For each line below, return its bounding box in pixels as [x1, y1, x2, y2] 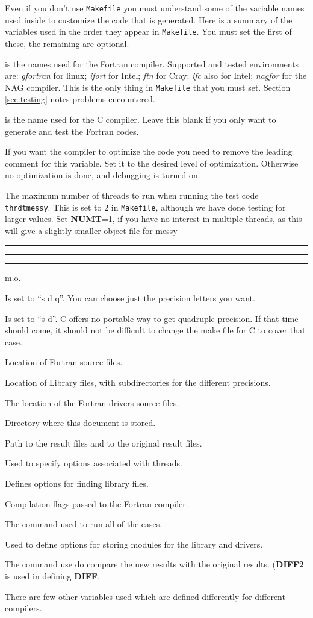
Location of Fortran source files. [5, 356, 123, 368]
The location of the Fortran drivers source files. [5, 396, 179, 409]
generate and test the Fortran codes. [5, 125, 139, 137]
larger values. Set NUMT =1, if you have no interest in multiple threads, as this [5, 212, 302, 225]
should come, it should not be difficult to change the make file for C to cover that [5, 324, 306, 336]
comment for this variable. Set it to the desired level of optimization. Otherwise [5, 156, 299, 169]
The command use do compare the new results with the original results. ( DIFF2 [5, 558, 304, 570]
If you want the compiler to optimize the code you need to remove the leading [5, 145, 293, 158]
